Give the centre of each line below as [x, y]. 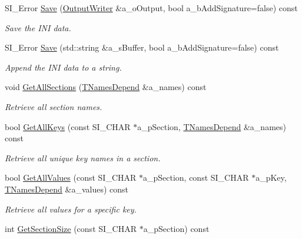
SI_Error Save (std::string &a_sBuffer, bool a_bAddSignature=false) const [142, 47]
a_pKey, [271, 177]
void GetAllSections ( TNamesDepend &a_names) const [106, 87]
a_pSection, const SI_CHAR [196, 177]
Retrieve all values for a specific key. [71, 209]
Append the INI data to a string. [63, 67]
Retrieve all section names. [54, 106]
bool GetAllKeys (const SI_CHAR [68, 126]
